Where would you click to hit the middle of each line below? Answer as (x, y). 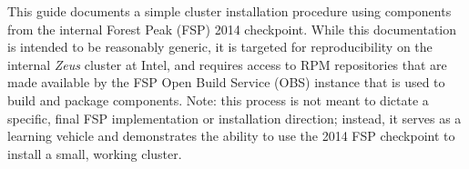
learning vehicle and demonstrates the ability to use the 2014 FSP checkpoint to (231, 136)
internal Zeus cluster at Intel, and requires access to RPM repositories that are (227, 64)
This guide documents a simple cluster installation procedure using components (229, 11)
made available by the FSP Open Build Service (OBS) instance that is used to (226, 82)
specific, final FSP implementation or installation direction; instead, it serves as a (234, 118)
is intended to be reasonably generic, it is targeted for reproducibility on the (220, 47)
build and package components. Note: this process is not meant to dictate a (218, 99)
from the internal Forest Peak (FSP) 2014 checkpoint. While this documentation (232, 29)
